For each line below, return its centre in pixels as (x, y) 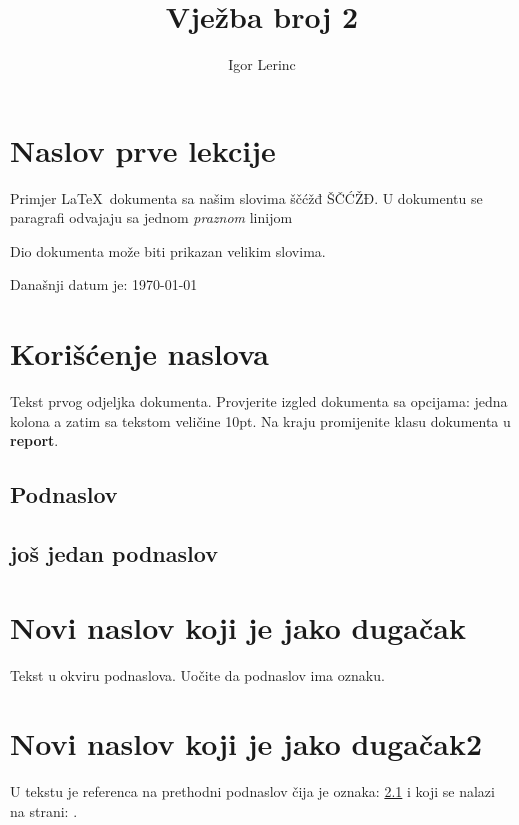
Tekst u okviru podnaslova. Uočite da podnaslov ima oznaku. (197, 674)
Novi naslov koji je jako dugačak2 (246, 743)
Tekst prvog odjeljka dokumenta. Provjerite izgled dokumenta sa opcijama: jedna (259, 401)
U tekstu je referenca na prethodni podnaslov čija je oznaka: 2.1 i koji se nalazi (252, 791)
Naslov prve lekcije (143, 149)
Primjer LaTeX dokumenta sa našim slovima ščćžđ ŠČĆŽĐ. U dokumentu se (246, 197)
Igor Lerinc (262, 64)
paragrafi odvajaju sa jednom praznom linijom (151, 217)
